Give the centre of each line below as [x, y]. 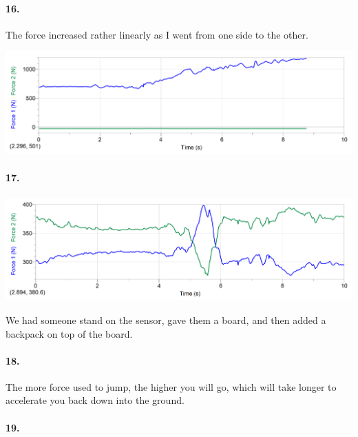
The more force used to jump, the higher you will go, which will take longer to [171, 386]
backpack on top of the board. [69, 333]
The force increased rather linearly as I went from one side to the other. [157, 34]
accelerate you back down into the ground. [95, 400]
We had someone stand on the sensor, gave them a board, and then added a [166, 319]
